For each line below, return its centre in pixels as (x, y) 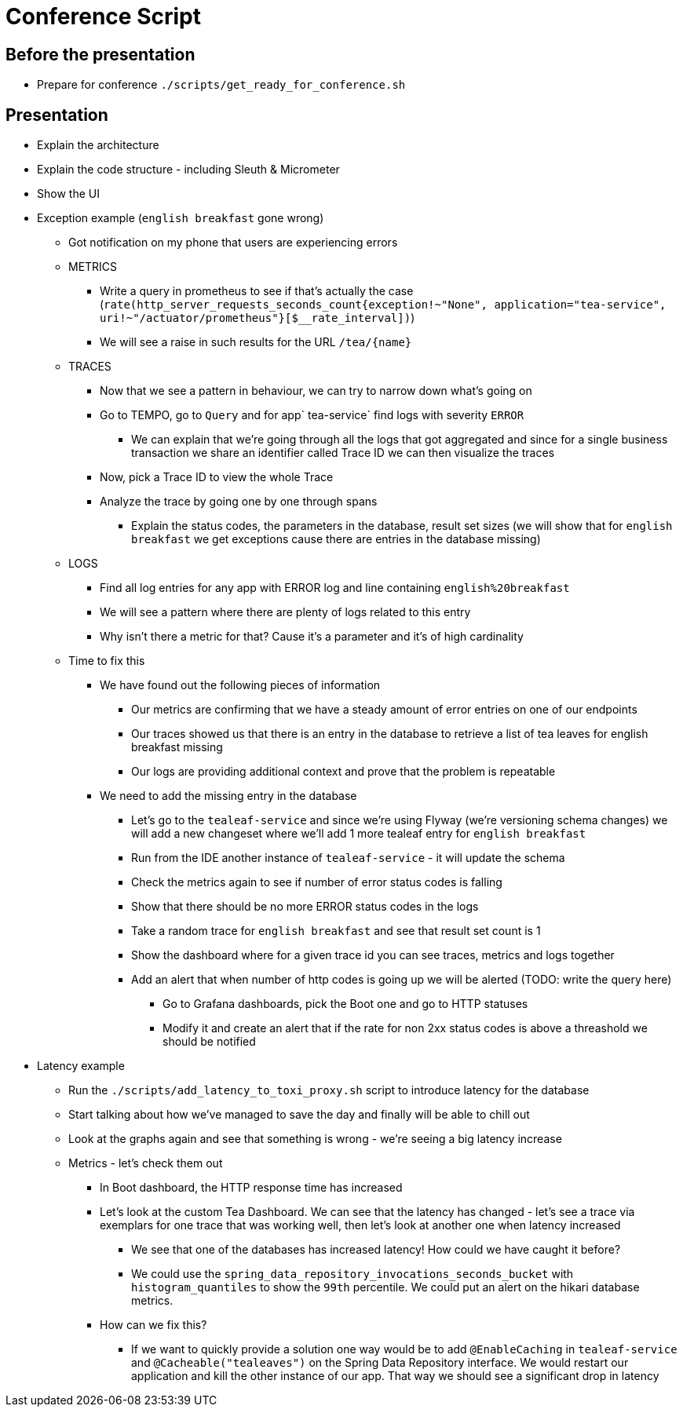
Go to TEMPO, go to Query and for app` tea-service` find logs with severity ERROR (312, 415)
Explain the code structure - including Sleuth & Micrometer (188, 170)
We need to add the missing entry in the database (228, 796)
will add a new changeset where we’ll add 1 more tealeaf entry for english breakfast (359, 834)
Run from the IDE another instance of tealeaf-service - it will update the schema (348, 858)
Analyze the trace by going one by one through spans (239, 502)
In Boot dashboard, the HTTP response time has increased (251, 1188)
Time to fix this (107, 661)
